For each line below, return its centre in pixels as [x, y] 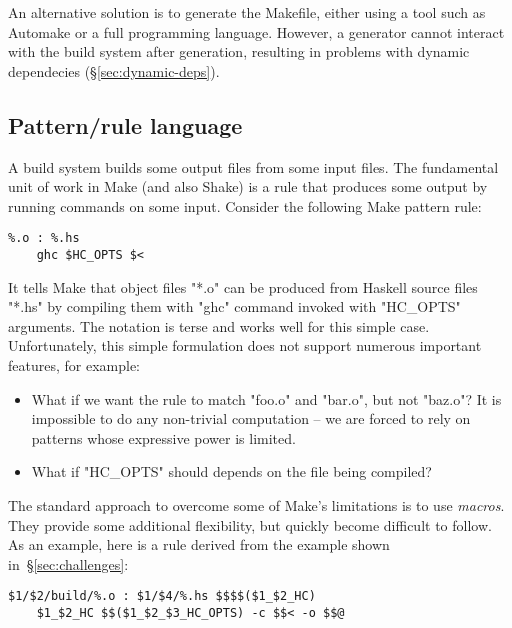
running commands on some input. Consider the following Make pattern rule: [245, 205]
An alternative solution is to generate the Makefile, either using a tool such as [247, 12]
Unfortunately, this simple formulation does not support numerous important [245, 345]
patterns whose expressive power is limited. [163, 437]
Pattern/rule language [125, 124]
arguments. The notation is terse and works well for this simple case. [219, 325]
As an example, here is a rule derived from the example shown [199, 544]
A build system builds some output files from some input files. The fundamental [253, 166]
